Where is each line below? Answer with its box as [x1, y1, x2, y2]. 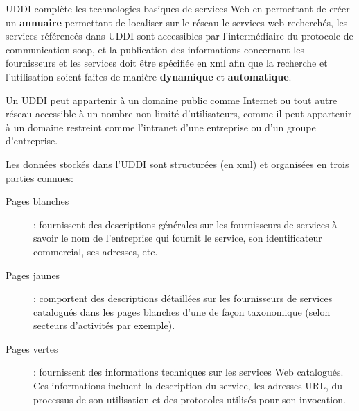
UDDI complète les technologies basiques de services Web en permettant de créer [6, 1, 350, 15]
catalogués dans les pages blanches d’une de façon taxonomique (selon [33, 304, 331, 319]
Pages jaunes [6, 267, 60, 282]
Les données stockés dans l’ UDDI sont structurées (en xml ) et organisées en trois [6, 156, 349, 171]
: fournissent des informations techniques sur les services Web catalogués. [33, 364, 344, 379]
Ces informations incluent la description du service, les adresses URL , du [33, 378, 343, 393]
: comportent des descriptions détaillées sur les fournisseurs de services [33, 291, 333, 305]
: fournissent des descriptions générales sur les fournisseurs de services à [33, 217, 338, 231]
